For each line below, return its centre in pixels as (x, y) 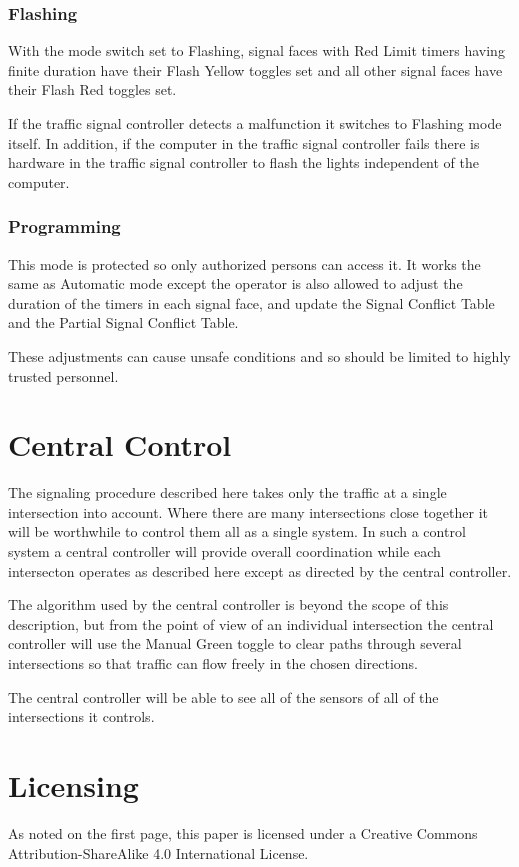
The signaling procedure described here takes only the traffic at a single (227, 492)
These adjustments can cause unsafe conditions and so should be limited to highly (259, 355)
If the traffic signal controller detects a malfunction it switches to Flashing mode (255, 123)
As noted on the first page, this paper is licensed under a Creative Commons (243, 832)
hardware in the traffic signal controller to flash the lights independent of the (244, 162)
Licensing (73, 785)
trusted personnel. (63, 375)
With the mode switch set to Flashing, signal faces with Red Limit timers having (256, 50)
